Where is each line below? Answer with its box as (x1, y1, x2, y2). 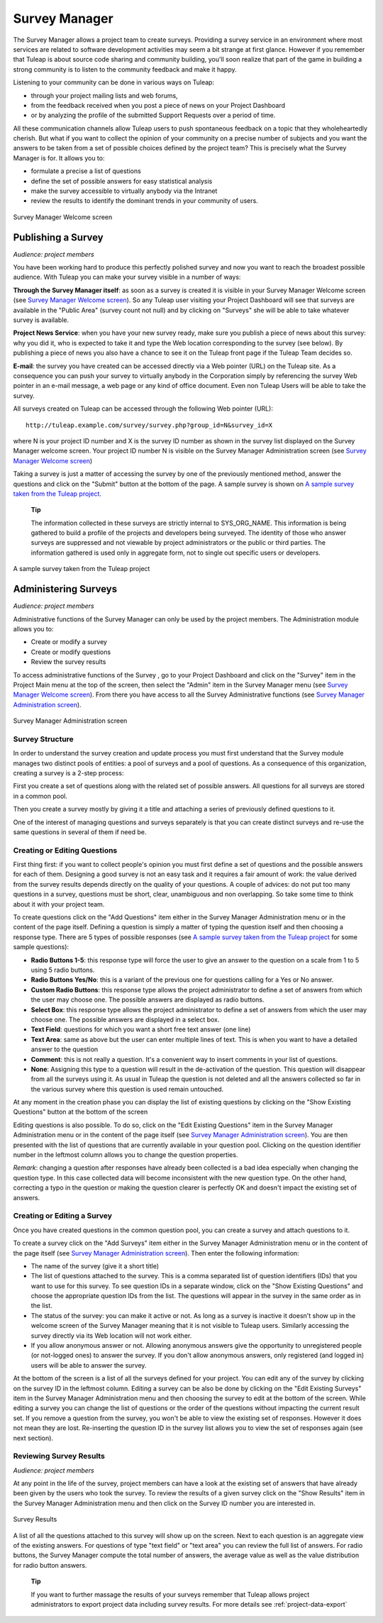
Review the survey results (30, 658, 106, 666)
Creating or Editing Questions (13, 845, 118, 855)
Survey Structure (13, 734, 74, 744)
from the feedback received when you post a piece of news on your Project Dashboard (30, 101, 286, 109)
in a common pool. (13, 792, 67, 800)
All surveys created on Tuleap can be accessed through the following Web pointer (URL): (13, 404, 273, 413)
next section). (13, 1434, 53, 1442)
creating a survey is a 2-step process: (13, 768, 124, 777)
